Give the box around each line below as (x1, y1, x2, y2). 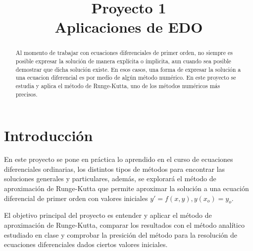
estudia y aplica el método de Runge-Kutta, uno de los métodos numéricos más (15, 81, 220, 90)
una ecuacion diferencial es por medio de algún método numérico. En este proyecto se (15, 73, 236, 82)
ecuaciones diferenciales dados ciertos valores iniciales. (4, 239, 168, 250)
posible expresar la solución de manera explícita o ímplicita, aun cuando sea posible (15, 57, 231, 65)
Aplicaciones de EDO (54, 17, 203, 37)
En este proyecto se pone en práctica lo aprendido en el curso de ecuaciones (4, 154, 233, 164)
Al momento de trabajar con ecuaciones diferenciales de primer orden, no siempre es (15, 49, 233, 57)
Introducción (4, 125, 93, 146)
